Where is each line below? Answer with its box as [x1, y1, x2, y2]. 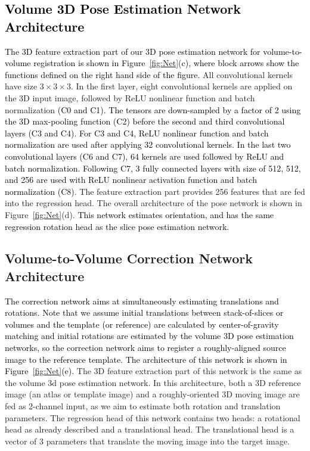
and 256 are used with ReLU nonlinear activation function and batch [5, 173, 257, 186]
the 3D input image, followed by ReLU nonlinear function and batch [5, 91, 255, 104]
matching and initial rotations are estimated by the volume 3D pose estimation [5, 329, 294, 342]
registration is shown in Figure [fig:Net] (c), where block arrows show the [33, 57, 299, 69]
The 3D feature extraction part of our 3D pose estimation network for [5, 45, 261, 57]
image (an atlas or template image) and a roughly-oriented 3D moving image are [5, 388, 300, 400]
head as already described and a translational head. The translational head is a [5, 423, 294, 436]
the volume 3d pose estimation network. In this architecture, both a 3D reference [5, 376, 301, 388]
